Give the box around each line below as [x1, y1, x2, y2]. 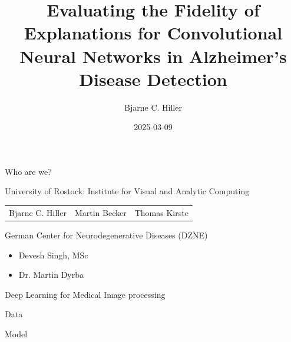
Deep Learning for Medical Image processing [5, 288, 166, 300]
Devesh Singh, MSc [18, 248, 88, 261]
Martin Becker [74, 206, 127, 218]
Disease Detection [79, 67, 227, 91]
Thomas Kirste [134, 206, 189, 218]
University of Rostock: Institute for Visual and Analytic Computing [5, 185, 250, 197]
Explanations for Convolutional [24, 21, 283, 45]
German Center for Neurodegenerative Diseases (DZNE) [5, 228, 208, 241]
